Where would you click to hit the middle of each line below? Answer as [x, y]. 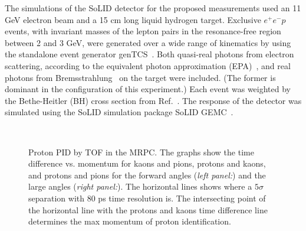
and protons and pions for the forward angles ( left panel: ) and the [147, 175]
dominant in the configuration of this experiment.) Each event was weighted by [148, 89]
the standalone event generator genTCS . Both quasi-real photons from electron [149, 54]
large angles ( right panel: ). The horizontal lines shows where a [140, 186]
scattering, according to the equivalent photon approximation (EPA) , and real [148, 65]
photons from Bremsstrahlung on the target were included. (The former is [140, 77]
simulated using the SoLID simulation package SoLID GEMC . [119, 112]
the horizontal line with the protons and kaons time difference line [148, 209]
